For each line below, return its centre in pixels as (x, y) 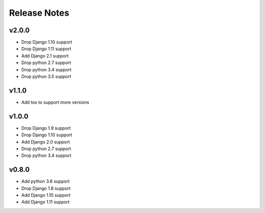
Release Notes (39, 13)
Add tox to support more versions (55, 102)
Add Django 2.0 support (46, 142)
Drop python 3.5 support (46, 77)
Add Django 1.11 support (45, 202)
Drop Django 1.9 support (46, 128)
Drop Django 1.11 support (46, 49)
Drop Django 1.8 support (46, 188)
